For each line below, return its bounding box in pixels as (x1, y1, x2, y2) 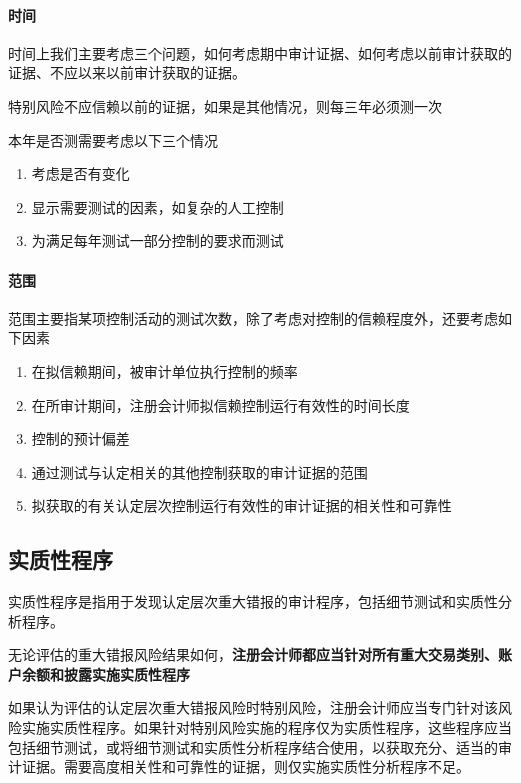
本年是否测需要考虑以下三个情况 (8, 129, 218, 150)
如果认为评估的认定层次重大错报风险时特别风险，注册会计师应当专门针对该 (8, 697, 498, 718)
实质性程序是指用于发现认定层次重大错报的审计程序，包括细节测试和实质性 (8, 591, 498, 612)
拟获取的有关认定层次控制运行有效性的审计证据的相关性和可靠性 (31, 495, 452, 516)
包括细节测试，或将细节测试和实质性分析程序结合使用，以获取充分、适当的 (8, 736, 498, 757)
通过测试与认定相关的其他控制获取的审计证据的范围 (31, 461, 368, 482)
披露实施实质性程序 (63, 663, 190, 684)
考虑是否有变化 (31, 163, 130, 184)
